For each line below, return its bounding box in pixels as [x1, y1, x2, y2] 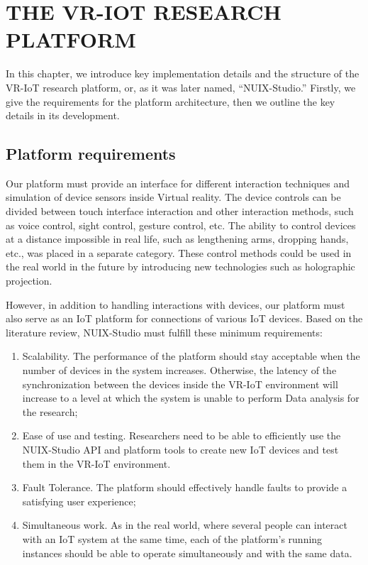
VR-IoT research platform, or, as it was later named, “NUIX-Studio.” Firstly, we [6, 79, 356, 94]
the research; [22, 404, 78, 419]
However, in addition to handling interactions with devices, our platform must [6, 297, 345, 312]
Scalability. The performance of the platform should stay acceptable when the [22, 349, 360, 363]
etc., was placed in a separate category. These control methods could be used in [6, 245, 352, 260]
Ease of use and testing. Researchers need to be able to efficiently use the [22, 428, 341, 443]
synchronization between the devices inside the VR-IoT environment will [22, 376, 338, 391]
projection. [6, 273, 52, 288]
